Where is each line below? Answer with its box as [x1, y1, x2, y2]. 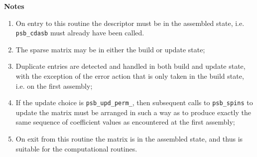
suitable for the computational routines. [15, 143, 137, 154]
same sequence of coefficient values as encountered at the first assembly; [15, 117, 235, 127]
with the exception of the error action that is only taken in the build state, [15, 71, 244, 81]
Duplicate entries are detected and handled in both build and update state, [15, 61, 246, 71]
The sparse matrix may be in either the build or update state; [15, 44, 205, 54]
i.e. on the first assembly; [15, 80, 93, 91]
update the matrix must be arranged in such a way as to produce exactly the [15, 107, 251, 117]
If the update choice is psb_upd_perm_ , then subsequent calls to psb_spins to [15, 97, 253, 108]
